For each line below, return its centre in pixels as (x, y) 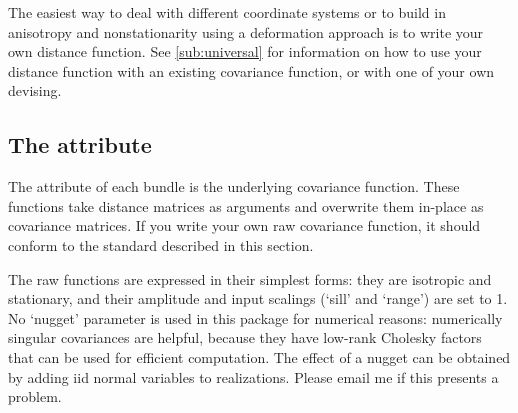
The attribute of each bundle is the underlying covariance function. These (234, 186)
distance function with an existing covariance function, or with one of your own (251, 70)
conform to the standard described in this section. (161, 244)
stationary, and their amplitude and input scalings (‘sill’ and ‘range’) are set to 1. (258, 298)
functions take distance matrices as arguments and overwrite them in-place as (246, 205)
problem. (35, 396)
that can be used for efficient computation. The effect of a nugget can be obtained (259, 356)
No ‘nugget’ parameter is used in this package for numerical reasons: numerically (255, 317)
